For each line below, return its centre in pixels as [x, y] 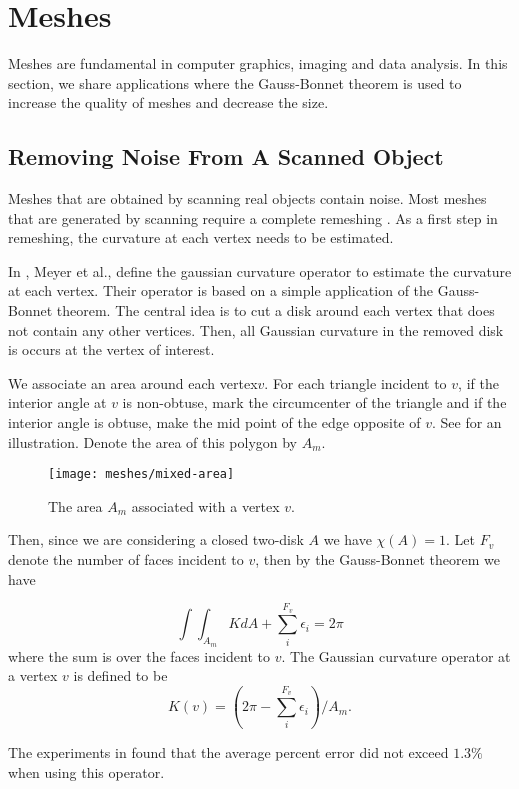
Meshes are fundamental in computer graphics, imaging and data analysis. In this [258, 63]
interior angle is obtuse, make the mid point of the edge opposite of [214, 422]
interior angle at [57, 402]
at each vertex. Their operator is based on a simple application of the [221, 290]
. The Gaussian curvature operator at [396, 655]
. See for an [466, 422]
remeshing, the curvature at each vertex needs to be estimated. [201, 237]
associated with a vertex [205, 505]
